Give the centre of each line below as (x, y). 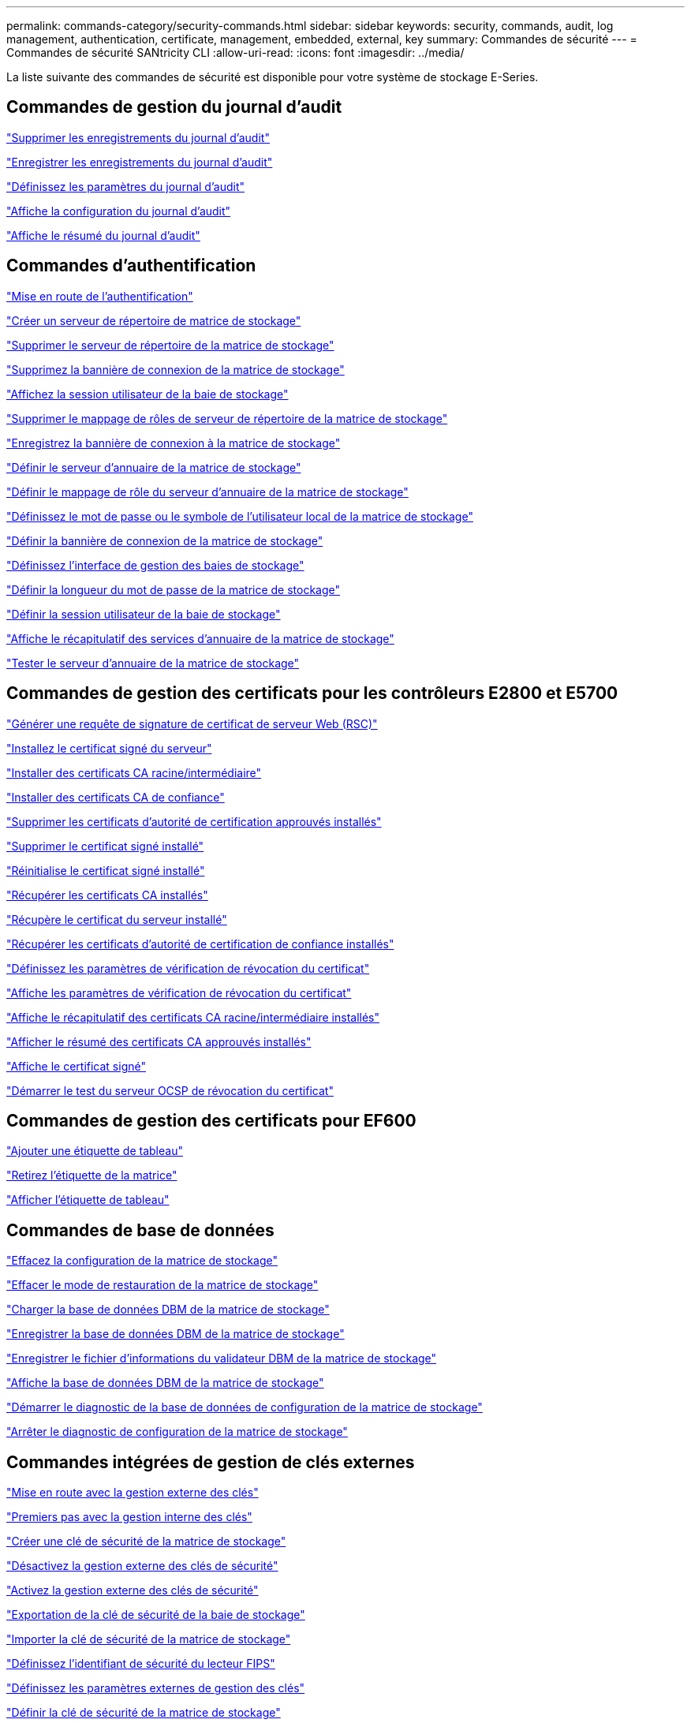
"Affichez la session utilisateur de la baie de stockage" (148, 394)
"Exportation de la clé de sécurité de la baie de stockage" (156, 1615)
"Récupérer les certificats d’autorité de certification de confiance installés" (200, 944)
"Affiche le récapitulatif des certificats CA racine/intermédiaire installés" (193, 1017)
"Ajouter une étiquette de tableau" (95, 1151)
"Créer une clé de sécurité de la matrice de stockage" (146, 1542)
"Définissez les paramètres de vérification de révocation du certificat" (188, 968)
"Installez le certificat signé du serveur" (109, 748)
